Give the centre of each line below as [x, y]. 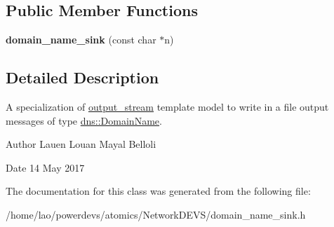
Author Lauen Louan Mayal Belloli [81, 144]
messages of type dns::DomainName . [84, 120]
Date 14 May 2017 [45, 167]
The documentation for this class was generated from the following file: [158, 191]
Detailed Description [82, 77]
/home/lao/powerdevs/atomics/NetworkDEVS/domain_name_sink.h [156, 214]
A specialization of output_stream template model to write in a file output [167, 106]
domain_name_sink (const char [81, 40]
